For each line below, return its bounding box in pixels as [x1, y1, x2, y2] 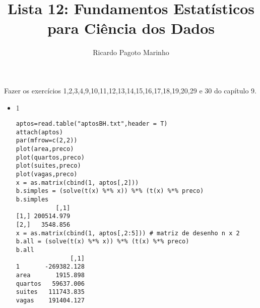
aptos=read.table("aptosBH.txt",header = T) [16, 120, 168, 128]
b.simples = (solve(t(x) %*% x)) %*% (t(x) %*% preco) [16, 187, 204, 195]
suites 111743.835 [16, 288, 85, 296]
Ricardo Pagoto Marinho [93, 47, 169, 58]
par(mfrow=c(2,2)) [16, 137, 78, 144]
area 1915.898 [16, 271, 85, 279]
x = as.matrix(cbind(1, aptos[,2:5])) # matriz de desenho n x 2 [16, 229, 240, 237]
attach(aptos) [16, 128, 63, 136]
